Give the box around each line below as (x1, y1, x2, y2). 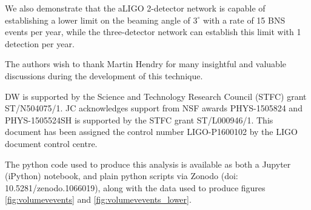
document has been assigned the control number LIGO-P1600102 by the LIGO (5, 125, 298, 138)
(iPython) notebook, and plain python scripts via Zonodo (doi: (5, 169, 238, 182)
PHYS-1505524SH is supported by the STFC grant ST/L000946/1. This (5, 113, 273, 126)
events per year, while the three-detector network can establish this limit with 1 (5, 25, 301, 38)
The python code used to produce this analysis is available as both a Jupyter (5, 157, 291, 170)
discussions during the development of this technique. (5, 69, 203, 82)
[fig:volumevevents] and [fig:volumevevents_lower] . (5, 193, 192, 206)
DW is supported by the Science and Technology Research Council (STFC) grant (5, 90, 307, 102)
